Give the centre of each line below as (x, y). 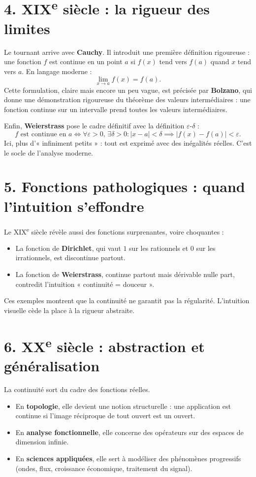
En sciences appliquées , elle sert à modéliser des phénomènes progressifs (128, 458)
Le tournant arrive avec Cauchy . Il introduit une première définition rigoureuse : (127, 52)
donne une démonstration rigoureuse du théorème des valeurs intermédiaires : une (127, 99)
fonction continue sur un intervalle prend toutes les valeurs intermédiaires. (116, 109)
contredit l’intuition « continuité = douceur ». (85, 284)
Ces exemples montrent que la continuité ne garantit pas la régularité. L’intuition (127, 300)
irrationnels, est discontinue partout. (70, 258)
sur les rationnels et (159, 248)
